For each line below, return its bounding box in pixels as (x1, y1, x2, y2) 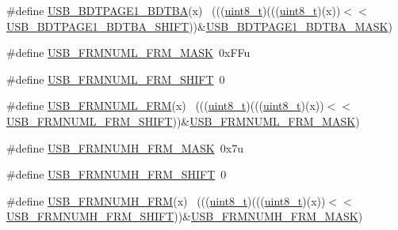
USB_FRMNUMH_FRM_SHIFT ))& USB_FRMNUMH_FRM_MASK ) (6, 208, 363, 224)
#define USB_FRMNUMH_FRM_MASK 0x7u (6, 139, 243, 156)
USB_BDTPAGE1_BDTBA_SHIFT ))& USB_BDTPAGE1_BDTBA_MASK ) (6, 17, 392, 34)
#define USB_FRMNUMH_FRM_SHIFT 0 (6, 166, 227, 183)
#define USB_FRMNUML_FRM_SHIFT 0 (6, 70, 225, 87)
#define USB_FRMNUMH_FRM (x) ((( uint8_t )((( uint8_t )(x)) (6, 192, 326, 209)
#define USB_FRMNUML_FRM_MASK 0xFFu (6, 44, 251, 61)
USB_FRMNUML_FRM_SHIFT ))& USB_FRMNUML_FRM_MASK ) (6, 112, 360, 129)
